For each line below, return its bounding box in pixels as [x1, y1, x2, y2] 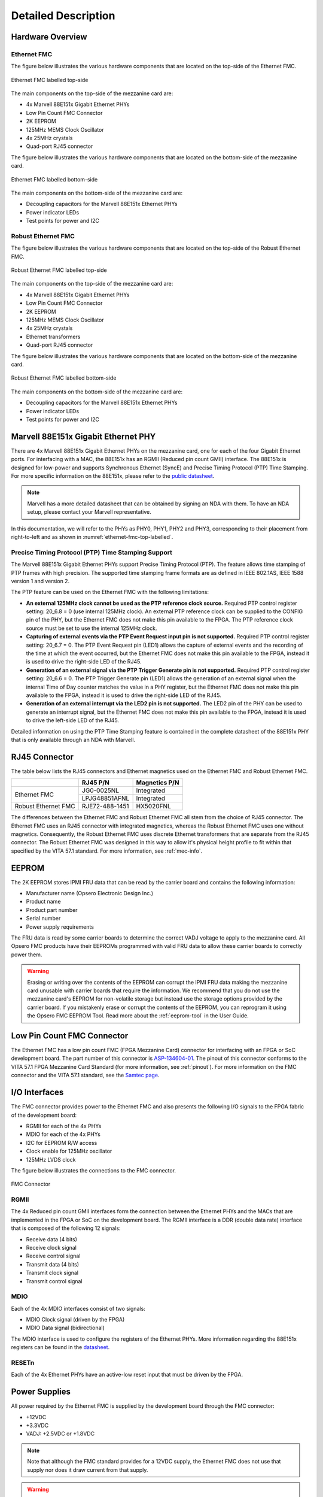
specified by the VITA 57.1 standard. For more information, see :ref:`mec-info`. [11, 847, 203, 854]
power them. [11, 951, 42, 958]
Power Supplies [11, 1387, 71, 1397]
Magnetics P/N [136, 778, 179, 787]
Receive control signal [26, 1252, 81, 1260]
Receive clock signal [26, 1244, 77, 1251]
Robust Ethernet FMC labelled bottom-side [11, 374, 117, 381]
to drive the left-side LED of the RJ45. [26, 717, 120, 724]
